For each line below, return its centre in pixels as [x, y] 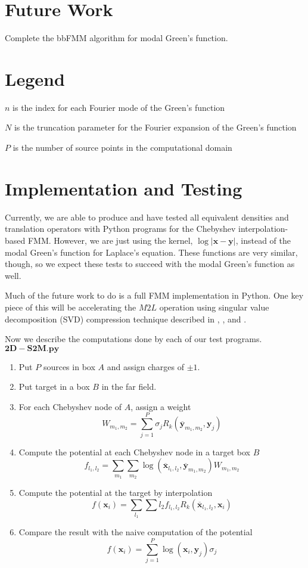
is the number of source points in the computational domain [122, 148]
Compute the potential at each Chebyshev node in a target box [135, 451]
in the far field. [129, 387]
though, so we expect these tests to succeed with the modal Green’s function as [150, 264]
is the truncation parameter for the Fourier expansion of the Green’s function [155, 127]
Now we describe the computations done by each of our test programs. [133, 339]
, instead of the [263, 240]
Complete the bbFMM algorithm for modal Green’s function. [116, 38]
